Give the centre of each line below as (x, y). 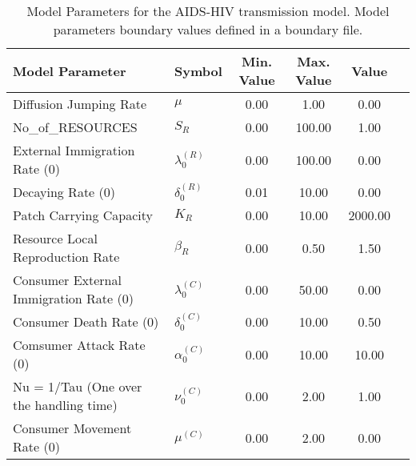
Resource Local (55, 238)
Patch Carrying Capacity (83, 215)
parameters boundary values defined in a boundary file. (208, 29)
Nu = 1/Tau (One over (78, 386)
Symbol (198, 70)
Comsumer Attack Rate (79, 345)
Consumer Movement (72, 428)
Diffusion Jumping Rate (80, 104)
